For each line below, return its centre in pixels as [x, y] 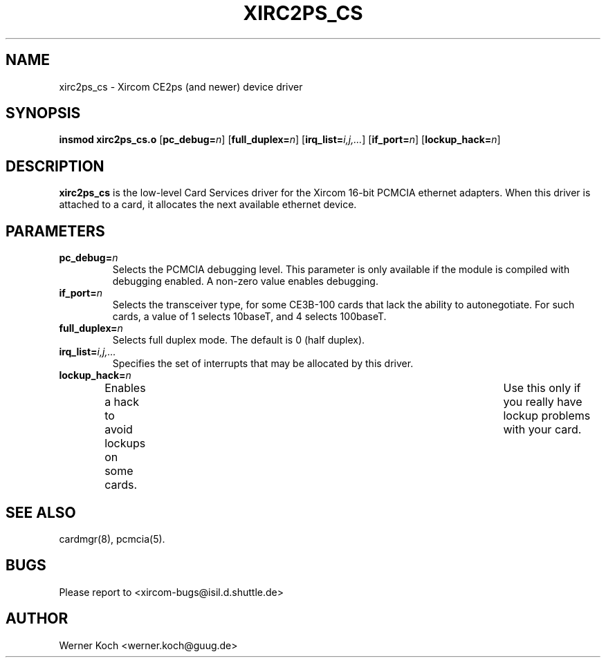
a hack [122, 402]
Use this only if [542, 388]
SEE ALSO [41, 512]
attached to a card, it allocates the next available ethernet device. [208, 205]
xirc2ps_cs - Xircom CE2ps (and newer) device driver [181, 86]
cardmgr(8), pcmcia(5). [112, 539]
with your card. [542, 430]
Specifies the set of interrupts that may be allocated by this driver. [263, 364]
